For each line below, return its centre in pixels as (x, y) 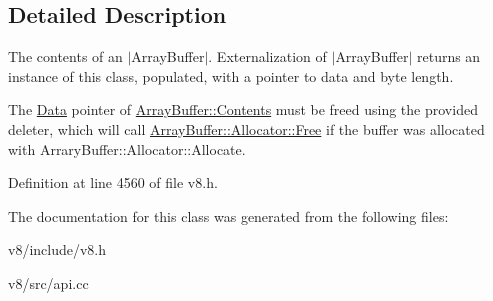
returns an (448, 56)
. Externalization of (267, 56)
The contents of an (65, 56)
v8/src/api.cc (48, 282)
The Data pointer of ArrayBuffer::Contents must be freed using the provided (243, 109)
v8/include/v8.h (57, 249)
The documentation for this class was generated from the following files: (228, 215)
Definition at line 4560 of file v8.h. (113, 182)
